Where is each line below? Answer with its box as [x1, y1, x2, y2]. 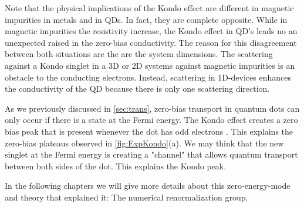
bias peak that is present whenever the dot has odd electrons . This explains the [5, 125, 293, 137]
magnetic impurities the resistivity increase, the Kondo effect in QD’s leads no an [5, 25, 298, 37]
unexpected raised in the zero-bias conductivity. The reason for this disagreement [5, 36, 297, 48]
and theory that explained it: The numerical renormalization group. [5, 191, 248, 203]
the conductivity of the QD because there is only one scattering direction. [5, 82, 270, 95]
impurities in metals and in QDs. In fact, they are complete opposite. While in [5, 13, 288, 25]
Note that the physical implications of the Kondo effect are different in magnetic [5, 2, 294, 14]
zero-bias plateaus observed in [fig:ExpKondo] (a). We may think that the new [5, 136, 284, 149]
